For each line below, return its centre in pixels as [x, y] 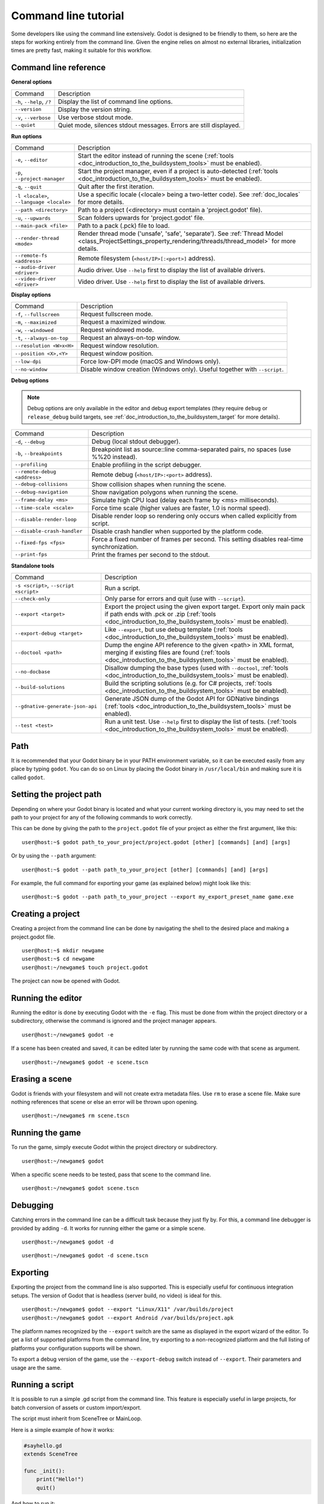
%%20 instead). [114, 457]
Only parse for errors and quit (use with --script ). [175, 599]
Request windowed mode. [117, 330]
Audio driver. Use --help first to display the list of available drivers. [172, 270]
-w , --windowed [34, 330]
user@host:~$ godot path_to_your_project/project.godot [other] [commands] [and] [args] [156, 842]
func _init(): [44, 1471]
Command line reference [58, 68]
